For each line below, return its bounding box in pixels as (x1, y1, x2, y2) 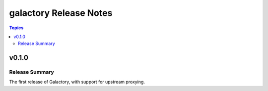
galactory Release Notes (9, 7, 113, 18)
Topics (9, 25, 24, 31)
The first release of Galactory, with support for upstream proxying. (9, 79, 145, 85)
